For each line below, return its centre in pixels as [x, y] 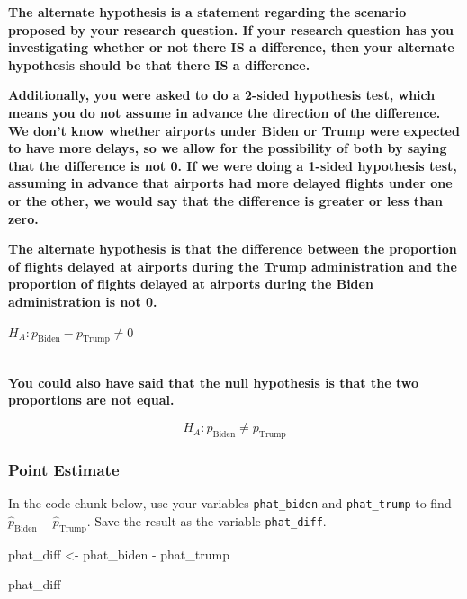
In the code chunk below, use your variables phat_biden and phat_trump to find [230, 503]
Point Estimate [64, 469]
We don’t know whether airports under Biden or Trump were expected [234, 130]
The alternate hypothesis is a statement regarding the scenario [207, 12]
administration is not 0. [83, 301]
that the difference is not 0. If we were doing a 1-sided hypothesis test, [233, 165]
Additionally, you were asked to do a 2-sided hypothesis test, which [222, 95]
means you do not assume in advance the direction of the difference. [225, 112]
